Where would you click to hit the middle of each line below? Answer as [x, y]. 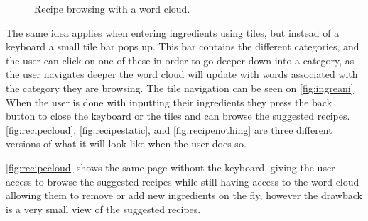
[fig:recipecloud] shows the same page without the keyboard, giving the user [171, 167]
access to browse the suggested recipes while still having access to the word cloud [183, 181]
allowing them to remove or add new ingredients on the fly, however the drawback [184, 195]
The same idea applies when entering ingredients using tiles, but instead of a [173, 32]
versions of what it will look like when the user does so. [126, 143]
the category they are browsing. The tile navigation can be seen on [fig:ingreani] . [181, 87]
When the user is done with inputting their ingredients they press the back [169, 102]
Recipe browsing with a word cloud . [112, 8]
